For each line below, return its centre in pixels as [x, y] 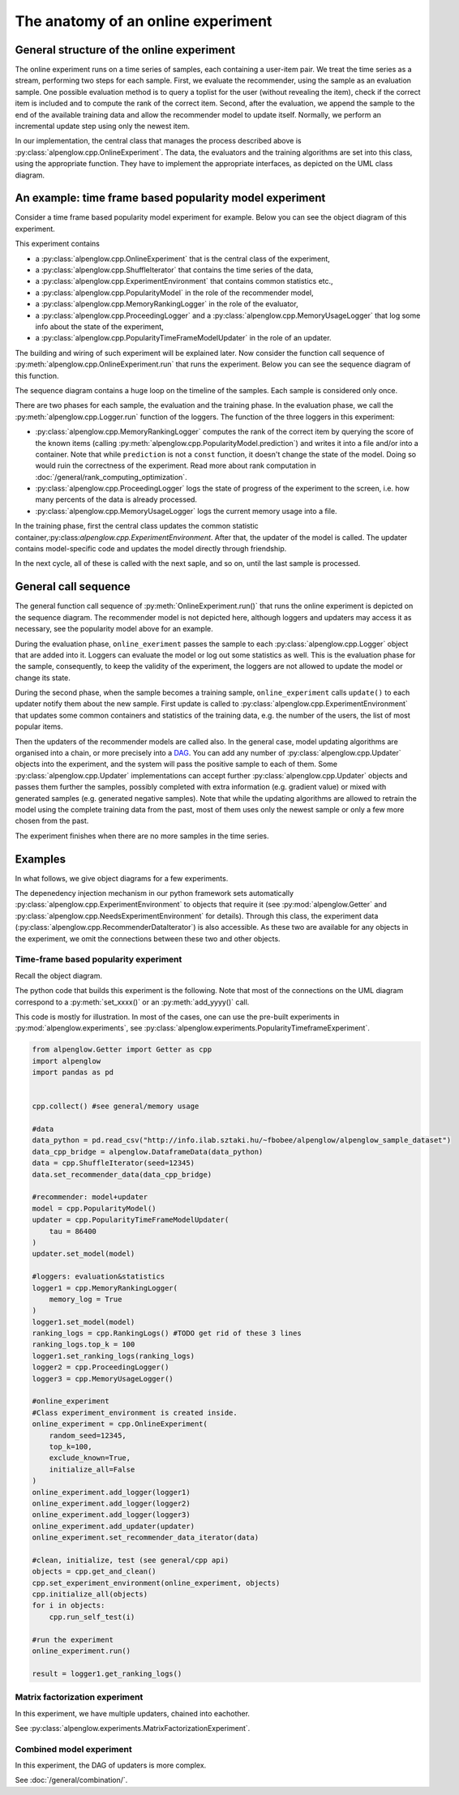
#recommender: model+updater [90, 1197]
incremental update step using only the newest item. [103, 126]
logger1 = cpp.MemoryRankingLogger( [105, 1288]
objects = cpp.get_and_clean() [94, 1572]
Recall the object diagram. [59, 975]
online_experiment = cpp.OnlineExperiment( [120, 1424]
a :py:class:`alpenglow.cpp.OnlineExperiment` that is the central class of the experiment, [182, 259]
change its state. [43, 678]
